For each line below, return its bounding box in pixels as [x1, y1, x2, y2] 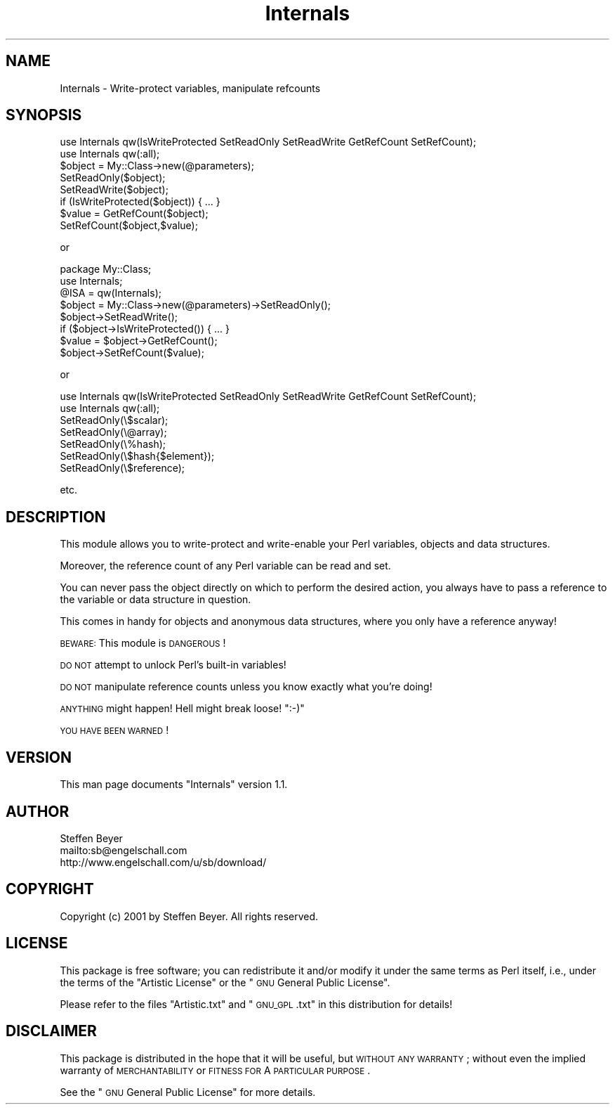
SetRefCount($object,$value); [60, 219, 198, 232]
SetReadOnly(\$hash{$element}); [60, 450, 215, 463]
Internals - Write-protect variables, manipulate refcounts [60, 82, 321, 94]
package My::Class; [60, 263, 152, 276]
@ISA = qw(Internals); [60, 287, 161, 299]
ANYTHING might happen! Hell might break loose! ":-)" [60, 702, 305, 715]
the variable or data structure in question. [60, 593, 251, 606]
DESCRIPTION [6, 508, 106, 526]
